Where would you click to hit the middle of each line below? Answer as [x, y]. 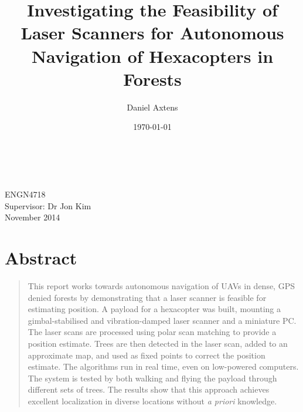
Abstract [41, 258]
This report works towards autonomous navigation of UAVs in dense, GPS [161, 285]
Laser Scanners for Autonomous [152, 33]
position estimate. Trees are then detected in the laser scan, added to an [158, 343]
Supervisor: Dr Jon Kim [48, 205]
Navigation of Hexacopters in [152, 56]
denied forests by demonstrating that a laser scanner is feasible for [147, 297]
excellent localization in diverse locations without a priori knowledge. [152, 401]
